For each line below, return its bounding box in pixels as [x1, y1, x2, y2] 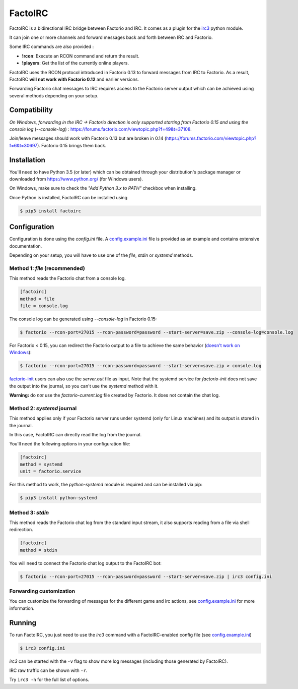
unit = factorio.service [20, 469, 82, 474]
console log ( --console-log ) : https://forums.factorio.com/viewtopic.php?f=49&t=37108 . [9, 126, 192, 132]
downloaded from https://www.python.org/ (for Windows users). [9, 176, 143, 182]
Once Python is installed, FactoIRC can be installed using [9, 194, 128, 200]
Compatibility [9, 106, 53, 114]
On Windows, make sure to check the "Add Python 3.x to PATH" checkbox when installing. [9, 185, 197, 191]
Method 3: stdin [9, 509, 49, 516]
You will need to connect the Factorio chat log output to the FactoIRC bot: [9, 560, 162, 566]
